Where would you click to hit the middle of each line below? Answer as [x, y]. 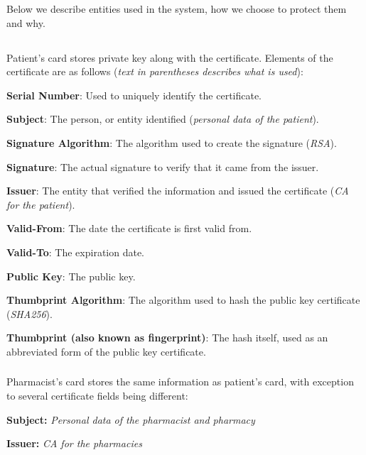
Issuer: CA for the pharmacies [74, 443]
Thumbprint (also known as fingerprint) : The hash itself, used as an [167, 338]
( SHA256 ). [29, 313]
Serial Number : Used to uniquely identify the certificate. [134, 95]
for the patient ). [41, 204]
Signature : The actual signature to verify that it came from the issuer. [163, 166]
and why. [26, 22]
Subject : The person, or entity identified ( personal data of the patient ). [163, 119]
